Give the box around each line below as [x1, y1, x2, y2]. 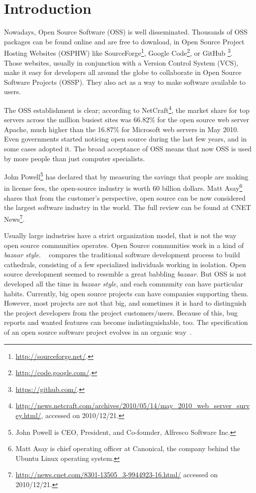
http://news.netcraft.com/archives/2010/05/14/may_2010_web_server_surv [15, 400, 250, 411]
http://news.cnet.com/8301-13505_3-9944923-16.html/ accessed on [15, 469, 218, 480]
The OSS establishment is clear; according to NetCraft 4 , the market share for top [4, 103, 250, 115]
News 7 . [4, 212, 25, 224]
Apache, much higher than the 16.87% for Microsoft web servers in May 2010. [4, 124, 239, 134]
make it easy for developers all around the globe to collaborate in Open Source [4, 67, 242, 77]
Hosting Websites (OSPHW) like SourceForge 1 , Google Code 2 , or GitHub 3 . [4, 46, 233, 58]
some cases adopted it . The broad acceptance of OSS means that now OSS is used [4, 143, 252, 153]
